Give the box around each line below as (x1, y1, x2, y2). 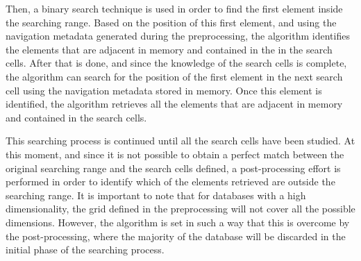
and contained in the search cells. (6, 110, 147, 124)
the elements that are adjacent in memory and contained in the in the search (6, 42, 333, 56)
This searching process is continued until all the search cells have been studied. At (6, 133, 355, 148)
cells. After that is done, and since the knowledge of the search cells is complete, (6, 56, 347, 70)
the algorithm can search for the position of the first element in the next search (6, 69, 343, 83)
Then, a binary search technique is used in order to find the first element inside (6, 1, 343, 15)
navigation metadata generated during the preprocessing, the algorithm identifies (6, 28, 350, 43)
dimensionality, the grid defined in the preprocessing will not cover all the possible (6, 201, 355, 216)
